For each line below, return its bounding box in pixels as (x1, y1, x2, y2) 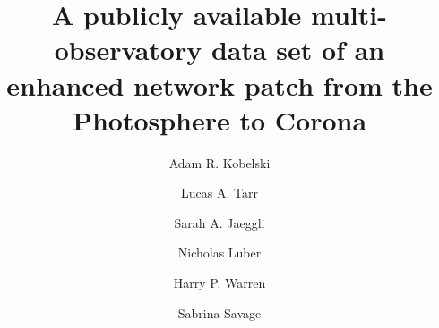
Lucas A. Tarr (181, 183, 258, 202)
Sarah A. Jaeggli (174, 213, 265, 231)
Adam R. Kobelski (168, 153, 271, 172)
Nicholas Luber (177, 243, 262, 262)
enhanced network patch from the (6, 66, 433, 103)
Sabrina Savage (177, 303, 262, 322)
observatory (54, 31, 202, 68)
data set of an (211, 31, 385, 68)
